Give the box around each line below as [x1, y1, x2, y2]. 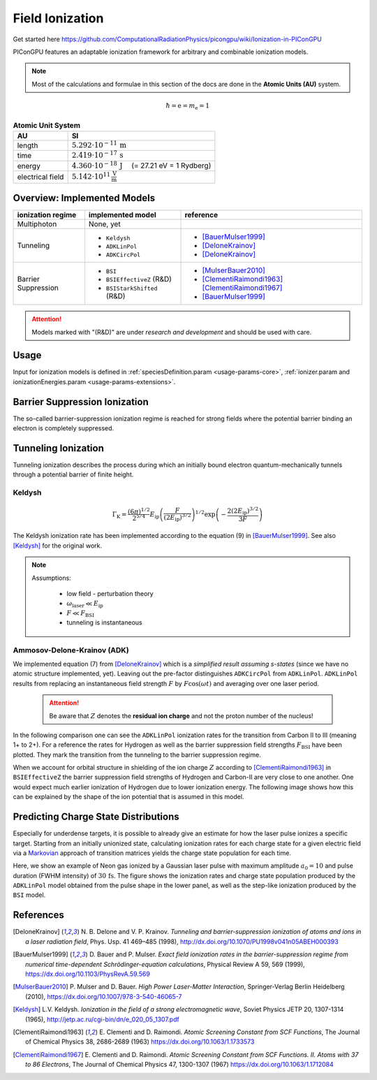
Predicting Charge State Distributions [13, 811, 179, 823]
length [17, 140, 38, 150]
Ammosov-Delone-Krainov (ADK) [13, 645, 129, 655]
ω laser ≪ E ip [66, 599, 104, 609]
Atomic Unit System [13, 120, 80, 130]
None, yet [88, 219, 121, 229]
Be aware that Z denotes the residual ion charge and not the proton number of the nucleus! [49, 711, 313, 720]
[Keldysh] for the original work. [13, 541, 103, 550]
